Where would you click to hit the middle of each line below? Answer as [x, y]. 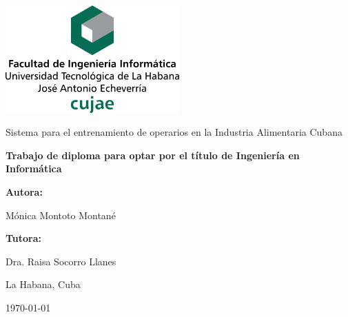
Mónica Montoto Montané [61, 215]
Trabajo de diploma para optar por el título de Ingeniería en [153, 155]
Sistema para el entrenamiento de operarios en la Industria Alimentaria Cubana [174, 132]
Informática [34, 168]
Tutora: [24, 238]
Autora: [24, 192]
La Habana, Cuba [43, 284]
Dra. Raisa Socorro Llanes [61, 261]
